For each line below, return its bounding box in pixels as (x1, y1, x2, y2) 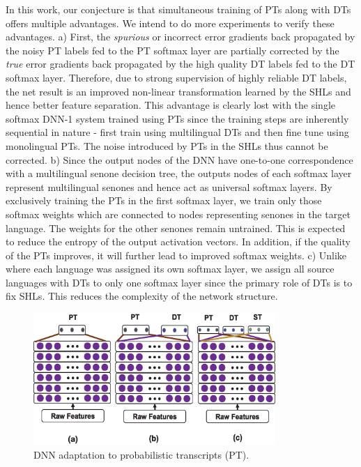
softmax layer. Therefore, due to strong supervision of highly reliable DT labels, (6, 70, 347, 84)
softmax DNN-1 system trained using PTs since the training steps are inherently (6, 111, 349, 125)
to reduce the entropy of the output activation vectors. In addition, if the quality (6, 234, 351, 249)
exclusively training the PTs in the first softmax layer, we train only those (6, 193, 322, 208)
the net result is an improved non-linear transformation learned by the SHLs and (6, 84, 351, 98)
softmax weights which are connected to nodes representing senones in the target (6, 206, 351, 221)
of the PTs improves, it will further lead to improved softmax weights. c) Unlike (6, 247, 347, 262)
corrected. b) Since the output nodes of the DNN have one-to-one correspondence (6, 152, 353, 167)
